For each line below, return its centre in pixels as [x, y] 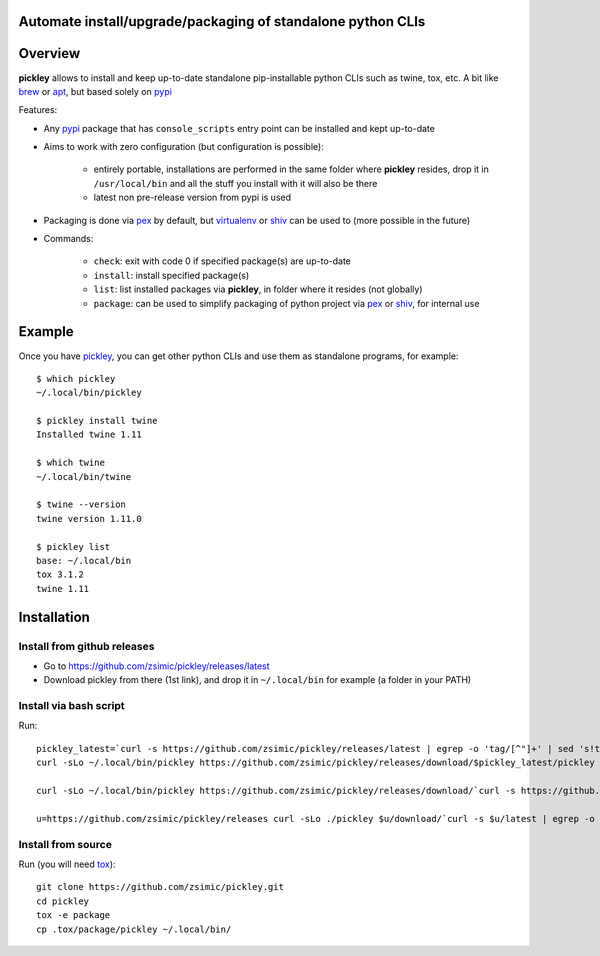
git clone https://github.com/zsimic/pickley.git [160, 887]
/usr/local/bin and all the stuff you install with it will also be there [235, 183]
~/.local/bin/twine [84, 476]
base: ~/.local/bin [84, 560]
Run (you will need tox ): [67, 864]
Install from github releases [86, 646]
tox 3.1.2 [60, 574]
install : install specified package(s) [171, 275]
